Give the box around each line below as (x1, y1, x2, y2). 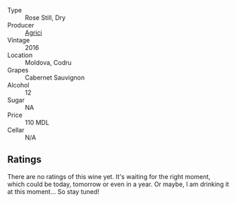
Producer (7, 21, 35, 29)
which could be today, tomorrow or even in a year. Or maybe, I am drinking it (7, 180, 230, 188)
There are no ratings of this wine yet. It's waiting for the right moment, (7, 172, 211, 180)
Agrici (25, 28, 42, 37)
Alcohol (7, 81, 30, 89)
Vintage (7, 36, 30, 44)
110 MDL (25, 118, 49, 126)
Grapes (7, 66, 29, 74)
